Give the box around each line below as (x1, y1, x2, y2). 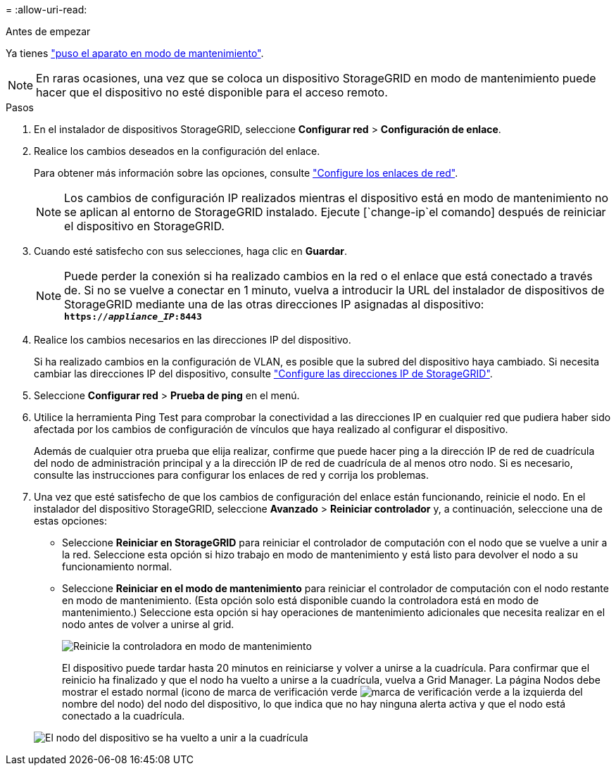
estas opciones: (34, 515, 107, 527)
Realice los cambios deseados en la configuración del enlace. (34, 145, 320, 157)
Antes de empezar (6, 25, 91, 37)
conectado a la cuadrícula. (62, 710, 185, 722)
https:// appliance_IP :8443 (64, 311, 202, 322)
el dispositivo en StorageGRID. (64, 219, 225, 233)
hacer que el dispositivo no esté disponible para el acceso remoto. (36, 85, 388, 99)
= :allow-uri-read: (6, 4, 87, 15)
